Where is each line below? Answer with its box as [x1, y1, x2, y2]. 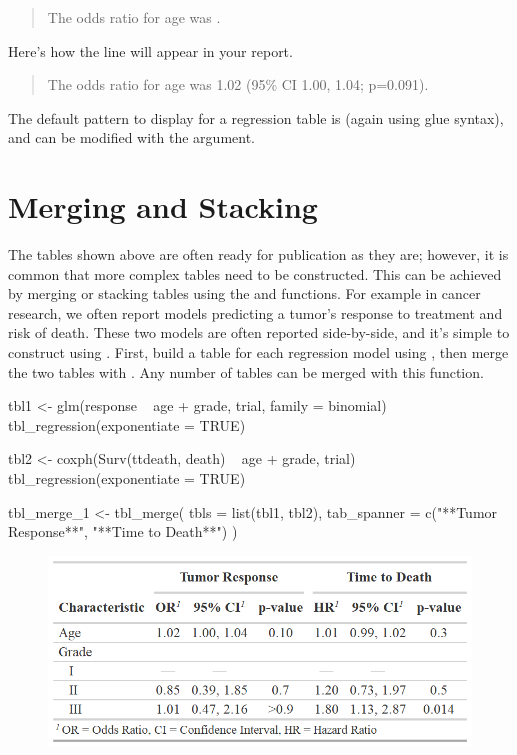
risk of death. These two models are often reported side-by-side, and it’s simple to [8, 322, 510, 343]
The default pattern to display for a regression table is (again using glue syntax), [8, 107, 504, 128]
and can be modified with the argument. [8, 127, 256, 148]
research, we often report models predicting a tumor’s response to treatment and [8, 302, 503, 323]
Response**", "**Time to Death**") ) [8, 521, 238, 542]
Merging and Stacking [8, 186, 318, 227]
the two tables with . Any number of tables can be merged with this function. [8, 361, 484, 382]
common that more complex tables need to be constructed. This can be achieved [8, 263, 502, 284]
